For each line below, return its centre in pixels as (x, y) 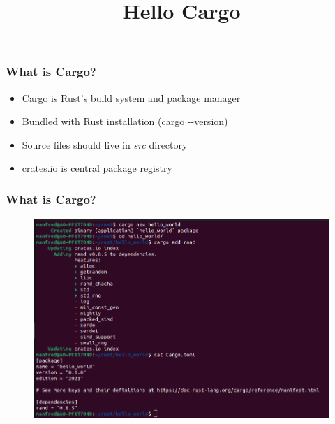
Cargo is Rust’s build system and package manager (131, 97)
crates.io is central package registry (97, 168)
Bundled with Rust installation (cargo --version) (125, 121)
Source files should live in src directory (105, 144)
